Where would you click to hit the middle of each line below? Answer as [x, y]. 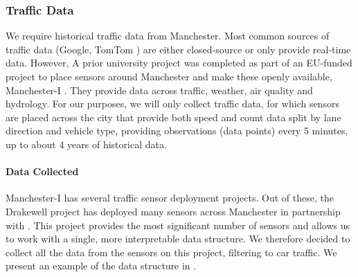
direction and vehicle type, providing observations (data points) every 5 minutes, [177, 131]
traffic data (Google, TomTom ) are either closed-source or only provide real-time [178, 49]
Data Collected [42, 171]
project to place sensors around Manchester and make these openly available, [169, 76]
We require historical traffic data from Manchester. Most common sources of [168, 36]
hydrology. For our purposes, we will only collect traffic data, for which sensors [172, 104]
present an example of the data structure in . [101, 266]
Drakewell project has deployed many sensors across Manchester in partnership [173, 211]
